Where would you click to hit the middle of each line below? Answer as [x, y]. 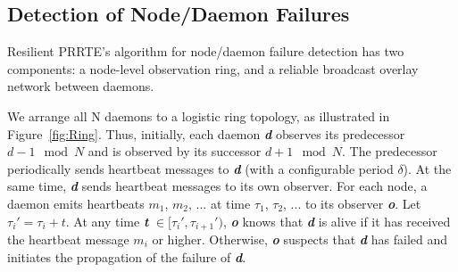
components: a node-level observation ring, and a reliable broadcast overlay [213, 68]
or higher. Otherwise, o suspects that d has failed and [300, 239]
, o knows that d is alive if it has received [337, 221]
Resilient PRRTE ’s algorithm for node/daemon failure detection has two [206, 51]
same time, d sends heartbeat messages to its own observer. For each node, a [217, 186]
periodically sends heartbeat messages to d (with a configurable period [200, 168]
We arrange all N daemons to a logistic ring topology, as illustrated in [199, 115]
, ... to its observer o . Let [352, 203]
